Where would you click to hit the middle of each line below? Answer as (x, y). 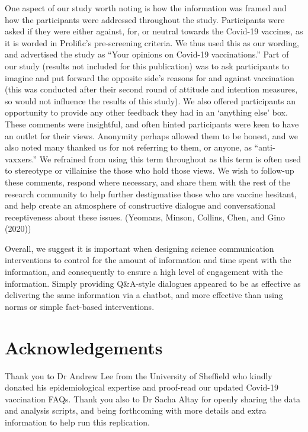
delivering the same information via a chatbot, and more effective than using (144, 295)
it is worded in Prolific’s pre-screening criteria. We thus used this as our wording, (152, 42)
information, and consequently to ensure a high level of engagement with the (144, 272)
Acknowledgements (84, 347)
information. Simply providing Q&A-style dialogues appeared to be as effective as (153, 283)
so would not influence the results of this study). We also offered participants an (150, 100)
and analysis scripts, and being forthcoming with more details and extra (136, 410)
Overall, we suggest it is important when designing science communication (139, 248)
